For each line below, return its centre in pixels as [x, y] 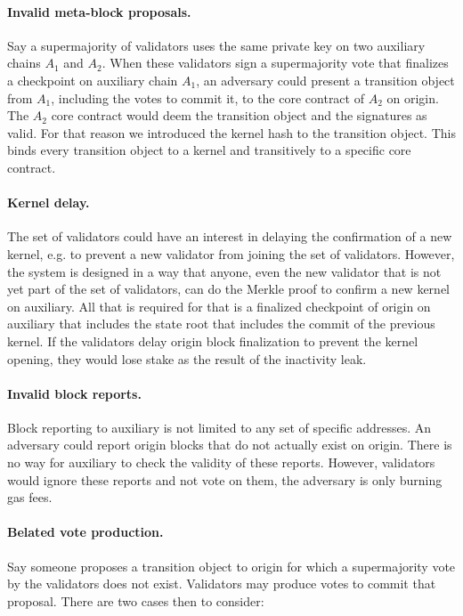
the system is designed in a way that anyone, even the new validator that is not [224, 271]
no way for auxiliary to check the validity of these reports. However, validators [221, 462]
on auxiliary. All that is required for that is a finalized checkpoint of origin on [219, 306]
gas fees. [30, 497]
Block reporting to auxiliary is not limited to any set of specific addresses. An [219, 427]
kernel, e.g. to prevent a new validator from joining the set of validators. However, [231, 253]
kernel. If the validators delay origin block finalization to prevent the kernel [213, 340]
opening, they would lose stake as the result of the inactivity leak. [187, 358]
